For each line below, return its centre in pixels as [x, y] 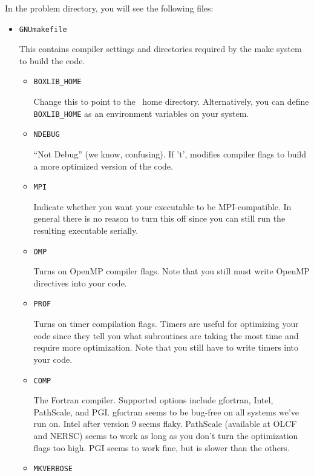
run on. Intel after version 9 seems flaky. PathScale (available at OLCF [165, 424]
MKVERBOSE [53, 469]
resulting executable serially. [86, 230]
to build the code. [52, 60]
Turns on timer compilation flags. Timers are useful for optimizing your [166, 324]
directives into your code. [80, 283]
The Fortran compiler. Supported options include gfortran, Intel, [153, 400]
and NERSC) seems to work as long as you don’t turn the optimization [166, 435]
